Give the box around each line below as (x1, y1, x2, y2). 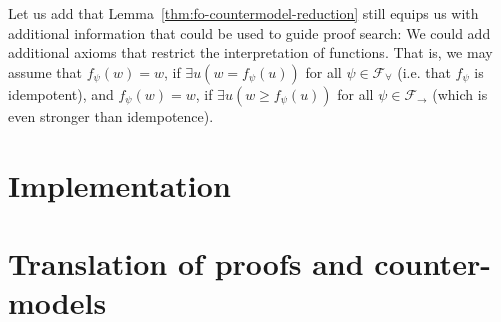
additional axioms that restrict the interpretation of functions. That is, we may (8, 42, 493, 63)
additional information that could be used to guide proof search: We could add (8, 22, 491, 43)
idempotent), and (8, 83, 114, 104)
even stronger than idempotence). (8, 105, 214, 126)
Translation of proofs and (8, 242, 364, 283)
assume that (8, 61, 83, 82)
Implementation (8, 164, 231, 205)
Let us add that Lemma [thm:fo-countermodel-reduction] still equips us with (8, 3, 479, 23)
